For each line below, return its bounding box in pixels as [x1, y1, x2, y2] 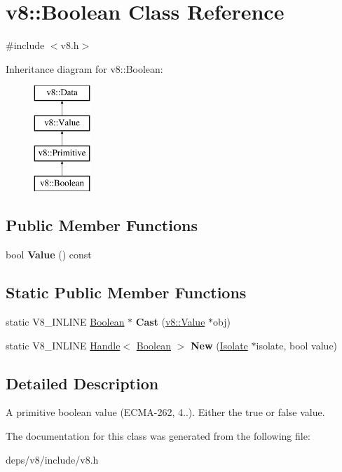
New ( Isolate [190, 338, 248, 352]
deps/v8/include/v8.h [6, 452, 99, 466]
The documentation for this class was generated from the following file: [6, 429, 310, 443]
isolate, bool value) [256, 338, 338, 352]
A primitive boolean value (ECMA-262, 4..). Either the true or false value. [6, 405, 325, 419]
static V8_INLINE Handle [6, 338, 121, 352]
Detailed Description [6, 372, 159, 394]
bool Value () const [6, 247, 92, 262]
